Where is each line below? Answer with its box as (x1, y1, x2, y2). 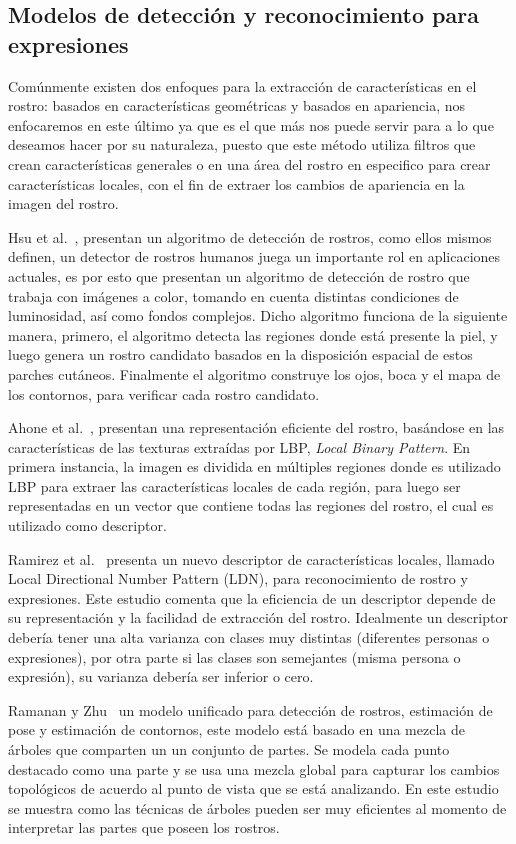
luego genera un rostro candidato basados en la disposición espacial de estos (8, 344, 473, 365)
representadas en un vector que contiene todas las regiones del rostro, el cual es (8, 495, 494, 516)
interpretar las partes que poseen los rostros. (8, 817, 280, 838)
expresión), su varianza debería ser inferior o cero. (8, 666, 314, 687)
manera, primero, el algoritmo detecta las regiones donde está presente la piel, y (8, 324, 498, 345)
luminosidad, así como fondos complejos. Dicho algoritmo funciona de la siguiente (8, 305, 508, 326)
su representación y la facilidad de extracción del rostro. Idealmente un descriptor (8, 607, 508, 628)
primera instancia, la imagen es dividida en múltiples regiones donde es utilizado (8, 456, 501, 477)
